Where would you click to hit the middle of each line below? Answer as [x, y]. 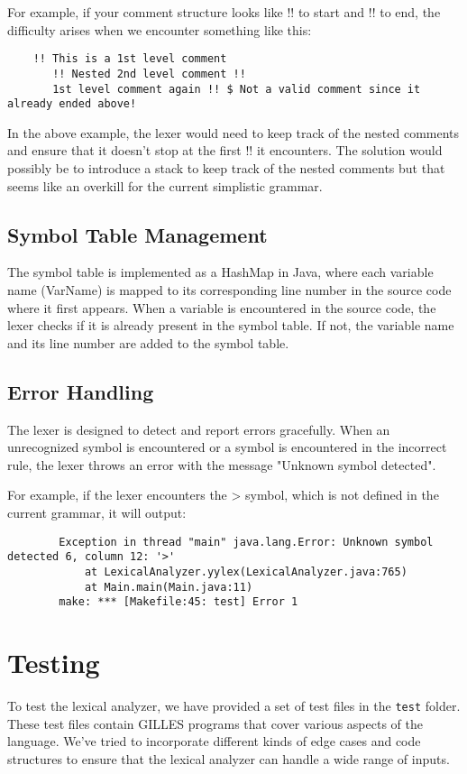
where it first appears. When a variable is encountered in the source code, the [222, 307]
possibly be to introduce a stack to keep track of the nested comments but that [226, 168]
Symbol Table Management [137, 234]
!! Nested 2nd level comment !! [149, 74]
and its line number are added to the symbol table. [148, 342]
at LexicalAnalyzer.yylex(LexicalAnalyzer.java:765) [246, 571]
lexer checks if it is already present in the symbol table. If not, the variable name [231, 325]
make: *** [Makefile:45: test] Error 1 [179, 602]
